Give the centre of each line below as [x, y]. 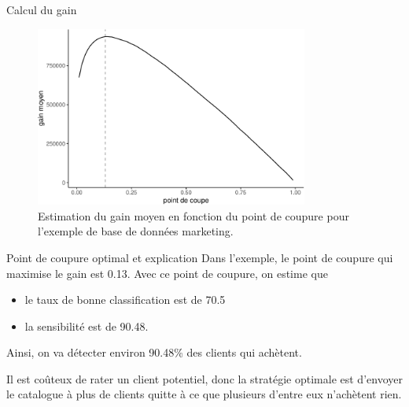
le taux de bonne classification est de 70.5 [125, 300]
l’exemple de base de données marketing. [136, 231]
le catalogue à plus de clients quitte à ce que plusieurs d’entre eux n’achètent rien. [204, 394]
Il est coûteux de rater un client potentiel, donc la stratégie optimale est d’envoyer [204, 378]
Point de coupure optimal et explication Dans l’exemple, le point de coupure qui [200, 257]
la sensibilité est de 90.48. [87, 326]
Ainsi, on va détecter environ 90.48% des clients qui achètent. [154, 352]
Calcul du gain [42, 9]
